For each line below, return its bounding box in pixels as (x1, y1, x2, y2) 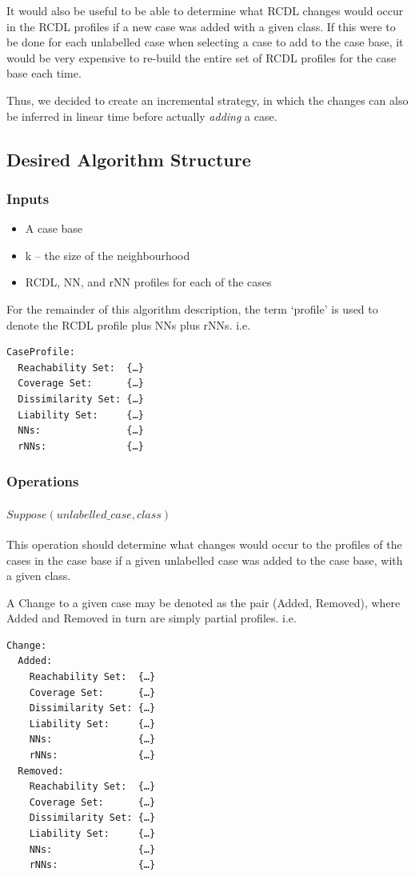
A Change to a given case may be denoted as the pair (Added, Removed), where (6, 594, 401, 610)
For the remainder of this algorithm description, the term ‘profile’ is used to (6, 300, 378, 317)
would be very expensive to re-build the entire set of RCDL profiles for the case (6, 49, 397, 66)
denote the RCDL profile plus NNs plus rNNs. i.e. (6, 316, 251, 333)
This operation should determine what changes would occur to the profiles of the (6, 535, 402, 552)
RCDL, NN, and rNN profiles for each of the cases (25, 274, 272, 290)
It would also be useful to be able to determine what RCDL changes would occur (6, 2, 404, 18)
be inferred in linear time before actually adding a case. (6, 107, 277, 124)
